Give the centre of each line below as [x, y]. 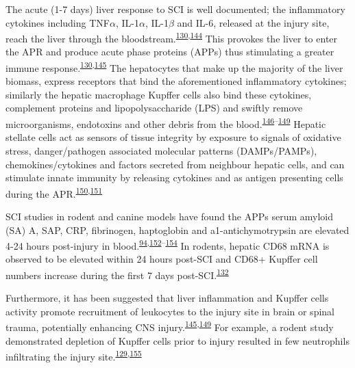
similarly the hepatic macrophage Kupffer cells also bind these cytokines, [159, 94]
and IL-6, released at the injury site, [253, 22]
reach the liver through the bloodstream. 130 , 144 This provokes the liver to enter [172, 37]
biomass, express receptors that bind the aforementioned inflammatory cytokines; [176, 81]
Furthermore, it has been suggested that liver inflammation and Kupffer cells [167, 298]
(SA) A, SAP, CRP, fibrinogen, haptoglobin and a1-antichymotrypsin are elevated [177, 229]
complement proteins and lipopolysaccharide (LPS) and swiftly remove [154, 108]
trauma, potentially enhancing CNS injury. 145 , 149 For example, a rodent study [170, 326]
